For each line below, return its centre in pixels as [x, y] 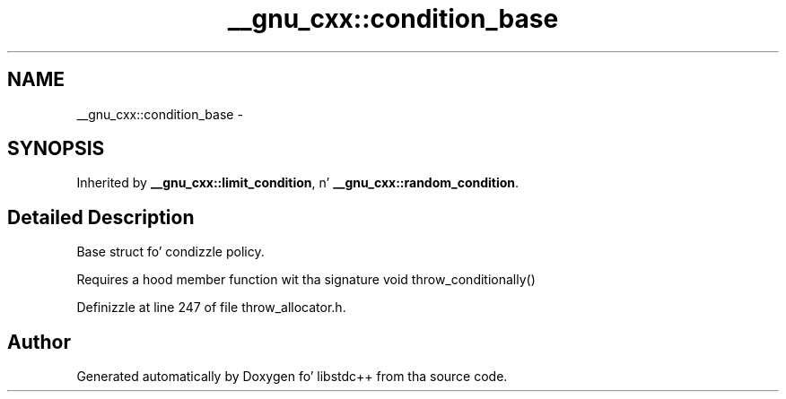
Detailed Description [101, 217]
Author [39, 342]
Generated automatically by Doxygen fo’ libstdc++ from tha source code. [292, 377]
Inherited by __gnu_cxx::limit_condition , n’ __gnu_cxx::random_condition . [298, 183]
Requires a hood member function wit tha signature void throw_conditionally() [306, 280]
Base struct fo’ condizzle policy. [170, 252]
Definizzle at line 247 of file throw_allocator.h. [211, 308]
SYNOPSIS [56, 149]
